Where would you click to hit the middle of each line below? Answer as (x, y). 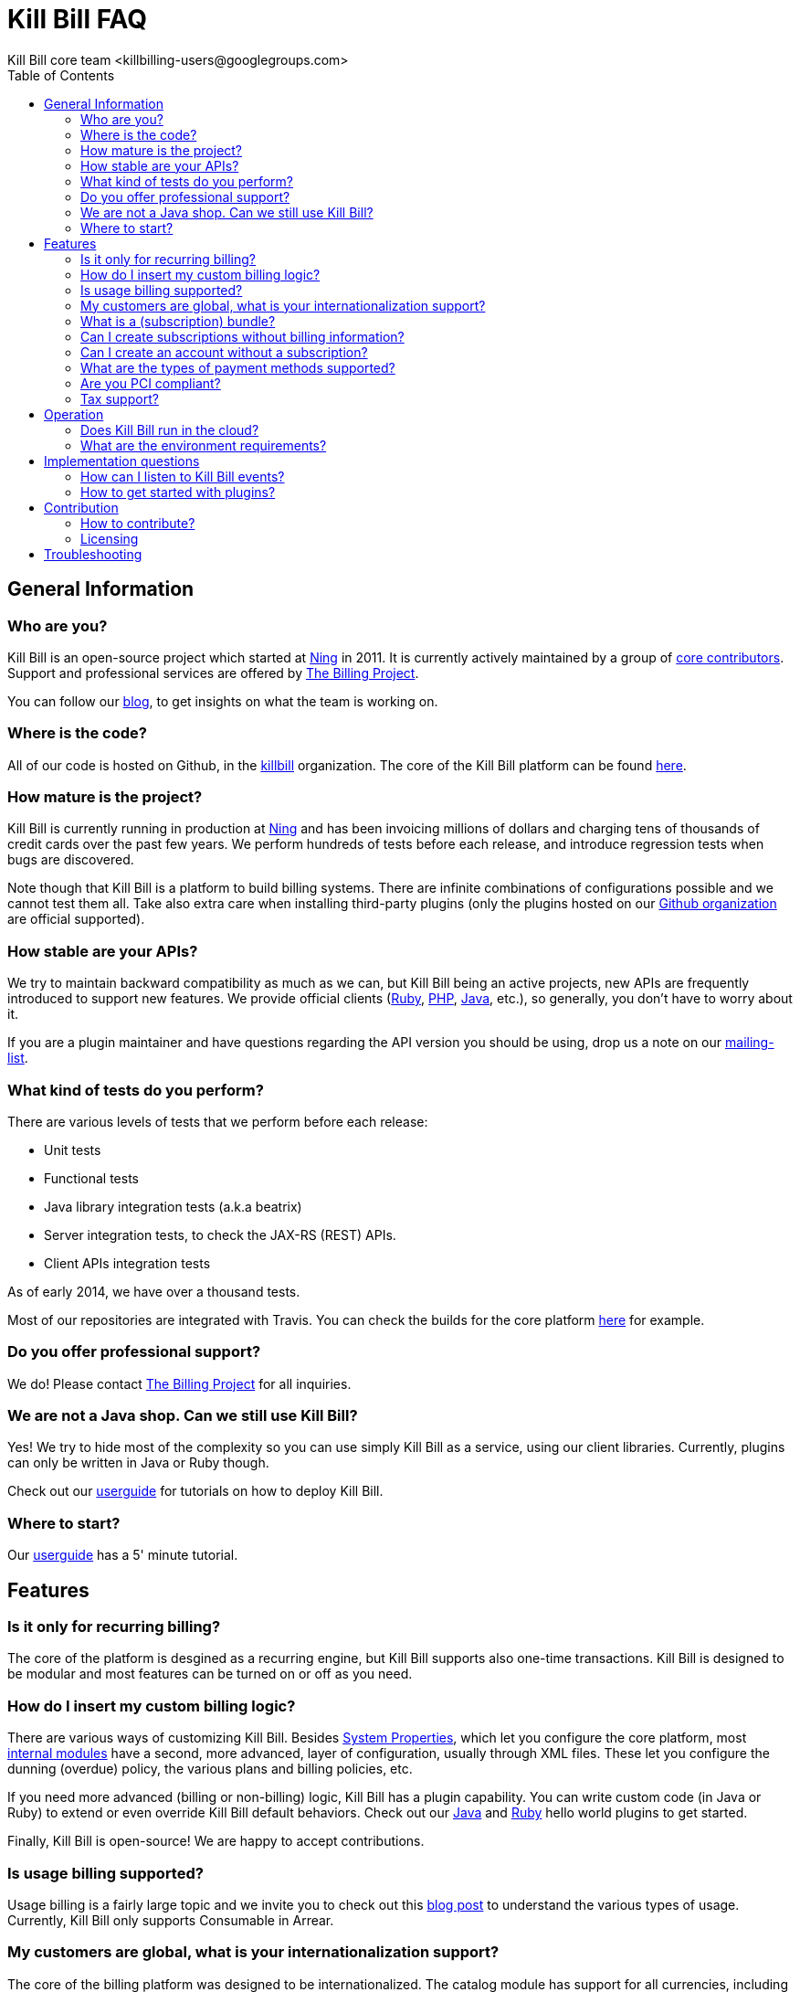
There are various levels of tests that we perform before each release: (218, 1121)
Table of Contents (61, 75)
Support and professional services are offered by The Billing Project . (213, 673)
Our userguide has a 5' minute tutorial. (123, 1555)
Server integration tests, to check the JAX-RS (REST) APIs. (220, 1234)
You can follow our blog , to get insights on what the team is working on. (223, 701)
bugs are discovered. (71, 860)
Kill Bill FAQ (78, 19)
